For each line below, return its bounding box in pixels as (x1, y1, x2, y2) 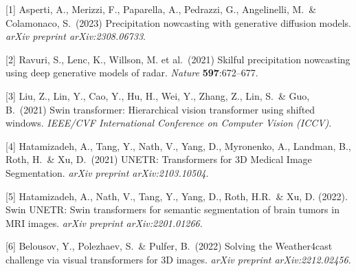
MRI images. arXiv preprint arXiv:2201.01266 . (5, 215, 203, 230)
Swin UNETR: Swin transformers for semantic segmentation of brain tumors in (5, 202, 340, 217)
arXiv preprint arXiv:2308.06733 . (5, 29, 146, 43)
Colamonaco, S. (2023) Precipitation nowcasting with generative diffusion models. (5, 15, 351, 30)
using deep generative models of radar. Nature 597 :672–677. (5, 65, 258, 80)
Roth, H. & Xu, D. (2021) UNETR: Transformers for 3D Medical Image (5, 152, 312, 166)
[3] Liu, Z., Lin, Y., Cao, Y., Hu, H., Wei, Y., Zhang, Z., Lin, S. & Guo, (5, 88, 310, 102)
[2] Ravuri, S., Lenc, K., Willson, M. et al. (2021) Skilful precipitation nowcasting (5, 52, 351, 66)
